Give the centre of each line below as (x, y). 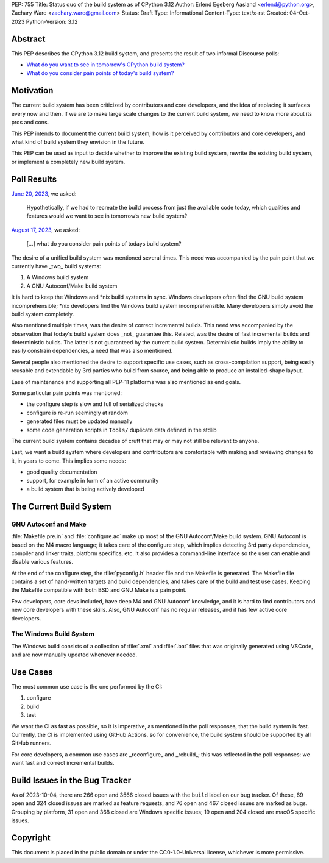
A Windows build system (58, 277)
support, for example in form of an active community (93, 480)
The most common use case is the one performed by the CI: (87, 687)
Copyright (31, 838)
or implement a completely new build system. (68, 162)
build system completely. (43, 314)
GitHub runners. (31, 743)
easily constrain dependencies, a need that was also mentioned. (92, 351)
